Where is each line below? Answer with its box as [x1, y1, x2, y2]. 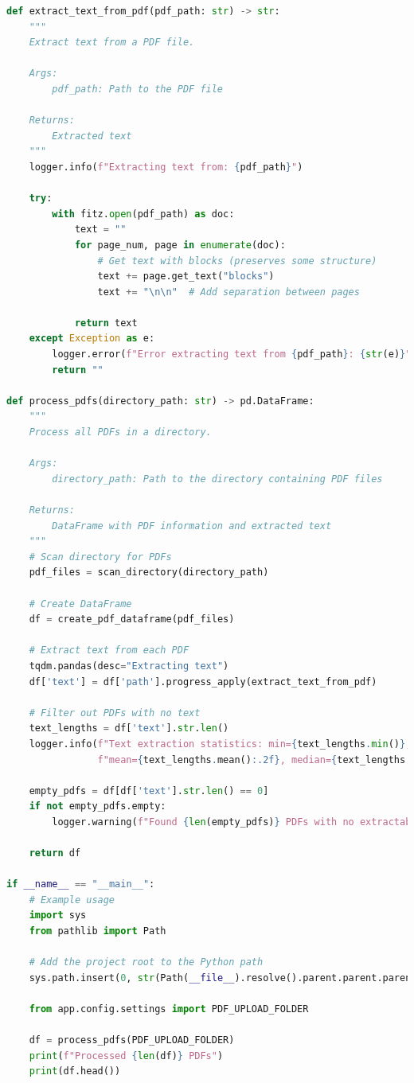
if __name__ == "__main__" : [6, 878, 155, 890]
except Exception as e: [29, 333, 155, 345]
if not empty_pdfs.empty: [29, 801, 166, 812]
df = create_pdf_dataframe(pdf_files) [29, 614, 235, 625]
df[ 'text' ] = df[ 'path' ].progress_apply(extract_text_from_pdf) [29, 676, 377, 688]
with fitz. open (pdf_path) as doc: [52, 208, 235, 220]
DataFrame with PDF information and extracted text [52, 520, 332, 532]
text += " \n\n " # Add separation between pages [97, 286, 360, 298]
